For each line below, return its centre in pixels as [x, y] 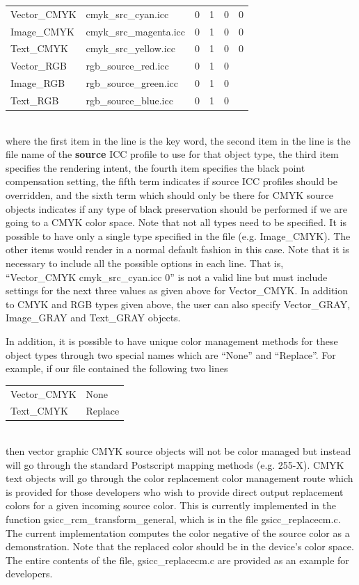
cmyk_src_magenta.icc [135, 31]
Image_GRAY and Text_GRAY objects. [93, 318]
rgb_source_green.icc [132, 83]
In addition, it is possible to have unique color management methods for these [172, 340]
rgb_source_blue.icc [129, 100]
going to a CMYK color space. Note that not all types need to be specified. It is [176, 222]
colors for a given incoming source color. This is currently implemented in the [171, 505]
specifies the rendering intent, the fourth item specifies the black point [155, 167]
